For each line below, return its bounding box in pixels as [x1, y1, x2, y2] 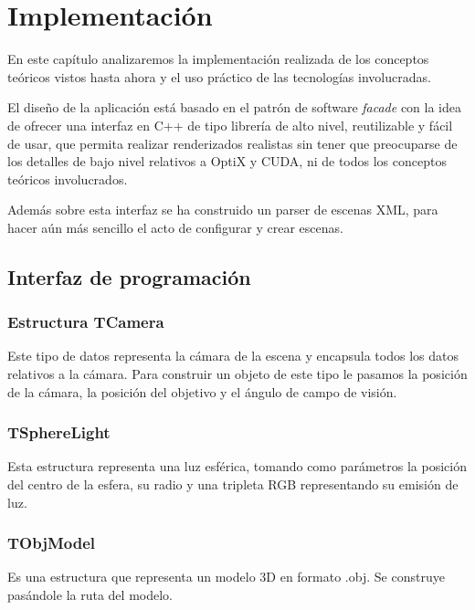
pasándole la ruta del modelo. [7, 585, 173, 605]
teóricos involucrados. [7, 169, 128, 188]
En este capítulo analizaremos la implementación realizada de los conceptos [7, 49, 429, 68]
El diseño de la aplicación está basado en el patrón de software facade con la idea [7, 98, 461, 117]
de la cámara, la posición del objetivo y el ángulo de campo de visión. [7, 382, 397, 401]
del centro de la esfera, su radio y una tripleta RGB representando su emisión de [7, 475, 459, 494]
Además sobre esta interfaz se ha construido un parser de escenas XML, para [7, 200, 438, 219]
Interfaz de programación [7, 262, 251, 290]
